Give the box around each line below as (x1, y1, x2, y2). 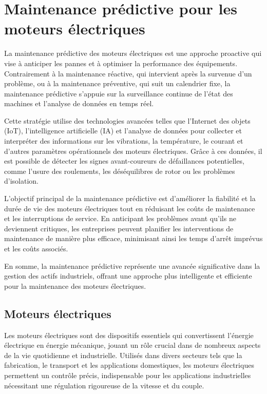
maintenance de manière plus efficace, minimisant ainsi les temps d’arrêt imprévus (4, 233, 263, 244)
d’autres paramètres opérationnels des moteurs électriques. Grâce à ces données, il (4, 145, 262, 156)
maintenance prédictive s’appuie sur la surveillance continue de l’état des (4, 88, 233, 98)
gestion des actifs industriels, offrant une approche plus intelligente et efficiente (4, 270, 252, 281)
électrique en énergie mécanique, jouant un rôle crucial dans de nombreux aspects (4, 340, 261, 350)
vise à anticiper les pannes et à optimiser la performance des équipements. (4, 57, 238, 68)
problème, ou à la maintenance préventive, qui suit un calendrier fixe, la (4, 78, 231, 89)
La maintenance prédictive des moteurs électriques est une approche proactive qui (4, 48, 262, 58)
